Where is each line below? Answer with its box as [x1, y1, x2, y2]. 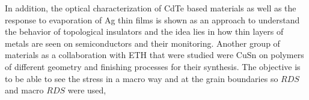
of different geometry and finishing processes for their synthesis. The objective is [5, 60, 301, 72]
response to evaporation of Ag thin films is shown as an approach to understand [5, 13, 300, 26]
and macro [5, 84, 44, 96]
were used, [67, 84, 106, 96]
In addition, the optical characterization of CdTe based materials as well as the [5, 2, 296, 14]
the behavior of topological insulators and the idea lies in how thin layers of [5, 25, 284, 38]
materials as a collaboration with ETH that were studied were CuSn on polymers [5, 49, 304, 61]
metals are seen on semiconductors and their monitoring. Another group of [5, 37, 280, 49]
